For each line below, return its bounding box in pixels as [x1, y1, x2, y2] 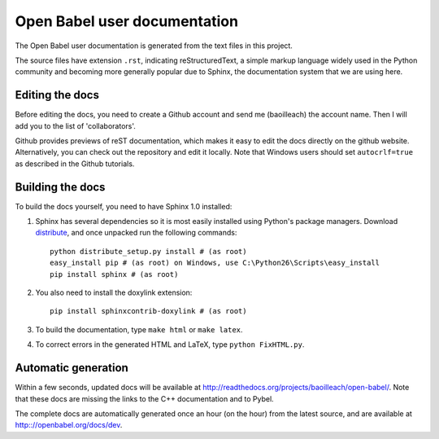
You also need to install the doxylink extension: [35, 288, 193, 297]
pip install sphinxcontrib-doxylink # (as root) [50, 306, 247, 316]
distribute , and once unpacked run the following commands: [35, 228, 237, 238]
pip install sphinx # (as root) [50, 270, 179, 279]
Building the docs [15, 180, 106, 194]
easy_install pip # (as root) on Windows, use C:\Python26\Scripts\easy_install [50, 258, 380, 268]
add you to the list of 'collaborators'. [15, 121, 136, 130]
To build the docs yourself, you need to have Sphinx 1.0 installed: [15, 201, 233, 211]
